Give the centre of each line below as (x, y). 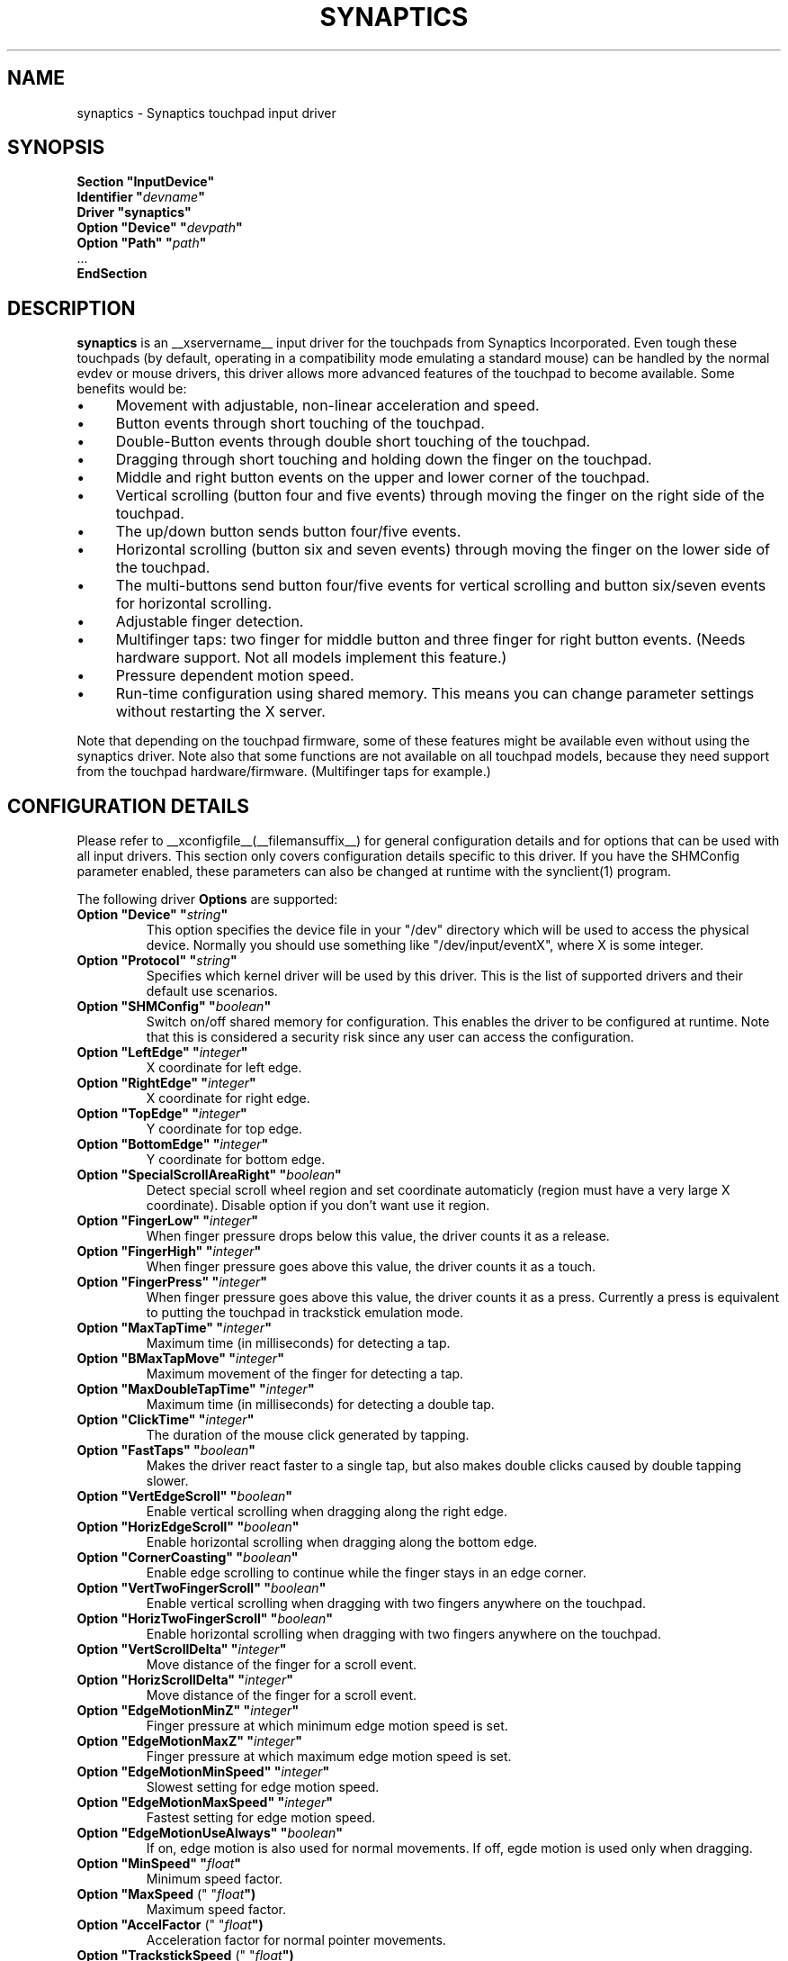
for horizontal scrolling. (194, 604)
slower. (167, 1481)
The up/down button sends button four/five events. (288, 532)
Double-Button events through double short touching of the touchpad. (353, 442)
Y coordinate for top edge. (224, 1129)
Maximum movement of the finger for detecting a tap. (305, 1374)
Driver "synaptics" (134, 212)
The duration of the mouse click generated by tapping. (308, 1435)
